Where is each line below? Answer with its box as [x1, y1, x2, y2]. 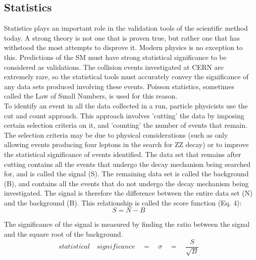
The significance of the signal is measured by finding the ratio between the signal [4, 219, 250, 229]
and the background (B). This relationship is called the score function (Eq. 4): [4, 197, 242, 208]
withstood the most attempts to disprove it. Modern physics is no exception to [4, 42, 243, 52]
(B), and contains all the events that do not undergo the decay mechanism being [4, 178, 249, 188]
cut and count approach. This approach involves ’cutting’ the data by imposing [4, 110, 245, 120]
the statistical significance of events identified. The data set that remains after [4, 149, 241, 159]
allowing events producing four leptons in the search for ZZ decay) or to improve [4, 139, 249, 150]
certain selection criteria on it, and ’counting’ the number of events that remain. [4, 120, 248, 130]
